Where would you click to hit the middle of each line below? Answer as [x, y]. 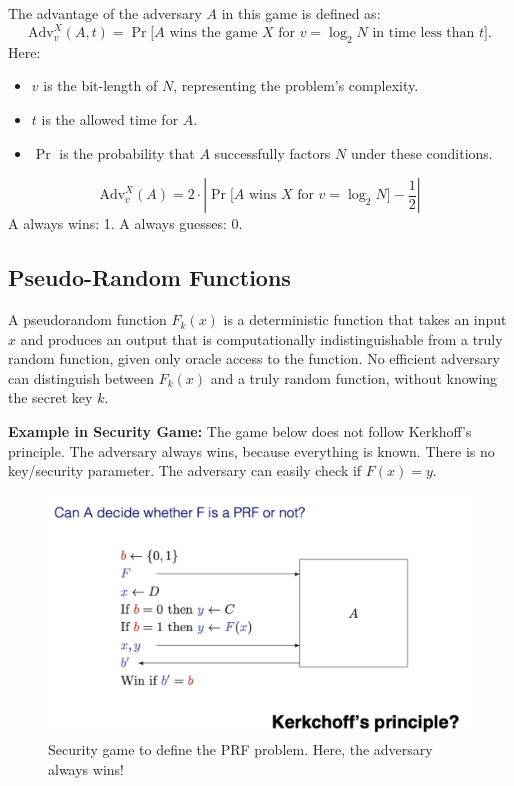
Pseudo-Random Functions [149, 277]
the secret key [50, 397]
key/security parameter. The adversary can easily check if [185, 470]
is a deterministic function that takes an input [365, 319]
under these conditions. [421, 152]
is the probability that [127, 152]
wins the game [213, 33]
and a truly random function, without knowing [354, 377]
